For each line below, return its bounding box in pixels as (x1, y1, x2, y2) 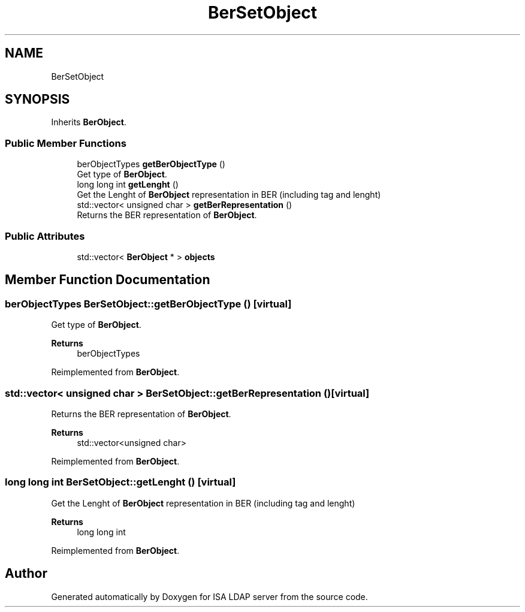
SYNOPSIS (5, 92, 70, 107)
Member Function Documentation (5, 272, 210, 288)
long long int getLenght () (77, 179, 179, 190)
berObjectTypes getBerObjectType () (77, 159, 225, 170)
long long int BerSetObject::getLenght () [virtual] (5, 476, 236, 489)
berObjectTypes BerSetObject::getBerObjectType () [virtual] (5, 297, 292, 310)
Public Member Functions (5, 137, 126, 149)
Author (5, 566, 47, 581)
